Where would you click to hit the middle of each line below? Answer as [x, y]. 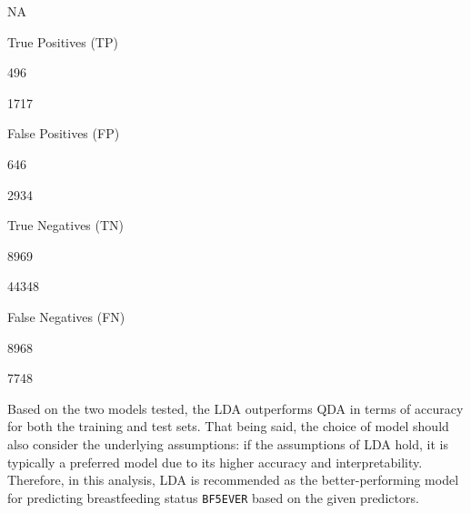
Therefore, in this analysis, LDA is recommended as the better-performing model [233, 480]
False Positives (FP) [64, 133]
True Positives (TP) [63, 41]
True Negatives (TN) [66, 225]
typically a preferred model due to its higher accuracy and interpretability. [215, 462]
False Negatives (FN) [66, 316]
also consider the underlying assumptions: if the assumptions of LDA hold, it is [228, 443]
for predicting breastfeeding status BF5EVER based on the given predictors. [213, 497]
